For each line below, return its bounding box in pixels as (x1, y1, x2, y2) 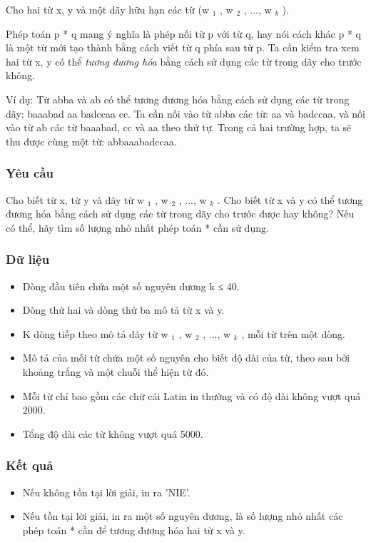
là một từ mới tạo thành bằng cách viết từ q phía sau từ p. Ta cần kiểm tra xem (6, 40, 360, 55)
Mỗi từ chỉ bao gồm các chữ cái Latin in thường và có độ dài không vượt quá (22, 388, 361, 403)
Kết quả (6, 456, 54, 474)
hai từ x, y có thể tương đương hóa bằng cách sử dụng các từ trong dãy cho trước (6, 53, 362, 68)
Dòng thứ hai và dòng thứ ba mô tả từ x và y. (22, 302, 225, 317)
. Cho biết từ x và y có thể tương (217, 192, 363, 207)
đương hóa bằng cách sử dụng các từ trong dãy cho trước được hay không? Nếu (6, 206, 355, 221)
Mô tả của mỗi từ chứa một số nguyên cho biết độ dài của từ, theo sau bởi (22, 350, 350, 365)
